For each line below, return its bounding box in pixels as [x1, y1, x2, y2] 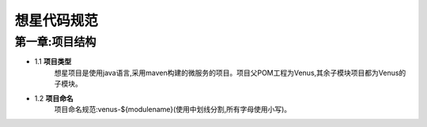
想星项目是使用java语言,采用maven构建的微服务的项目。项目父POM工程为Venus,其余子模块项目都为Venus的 [54, 68, 406, 77]
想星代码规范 [14, 12, 99, 29]
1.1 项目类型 [34, 57, 72, 66]
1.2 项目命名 [34, 93, 74, 103]
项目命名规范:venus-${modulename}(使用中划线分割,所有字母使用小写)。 [54, 104, 292, 114]
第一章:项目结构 [14, 35, 96, 49]
